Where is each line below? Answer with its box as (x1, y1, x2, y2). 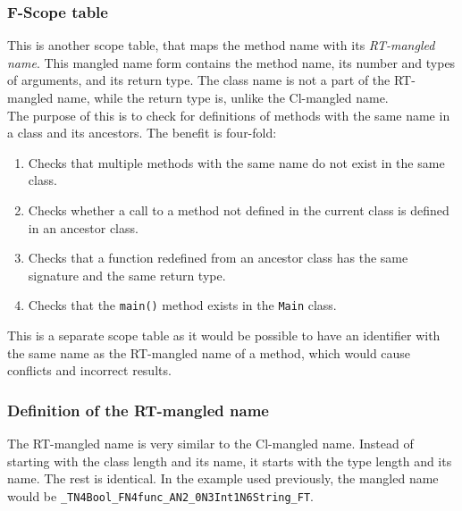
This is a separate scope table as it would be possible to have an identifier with (7, 326, 441, 344)
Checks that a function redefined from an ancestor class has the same (28, 248, 408, 267)
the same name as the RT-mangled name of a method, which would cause (7, 343, 411, 362)
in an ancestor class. (28, 218, 139, 237)
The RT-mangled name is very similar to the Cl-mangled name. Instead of (7, 434, 414, 452)
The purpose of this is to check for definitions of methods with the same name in (7, 105, 450, 124)
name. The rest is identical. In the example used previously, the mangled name (7, 469, 439, 488)
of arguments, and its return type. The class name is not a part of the (7, 71, 391, 89)
